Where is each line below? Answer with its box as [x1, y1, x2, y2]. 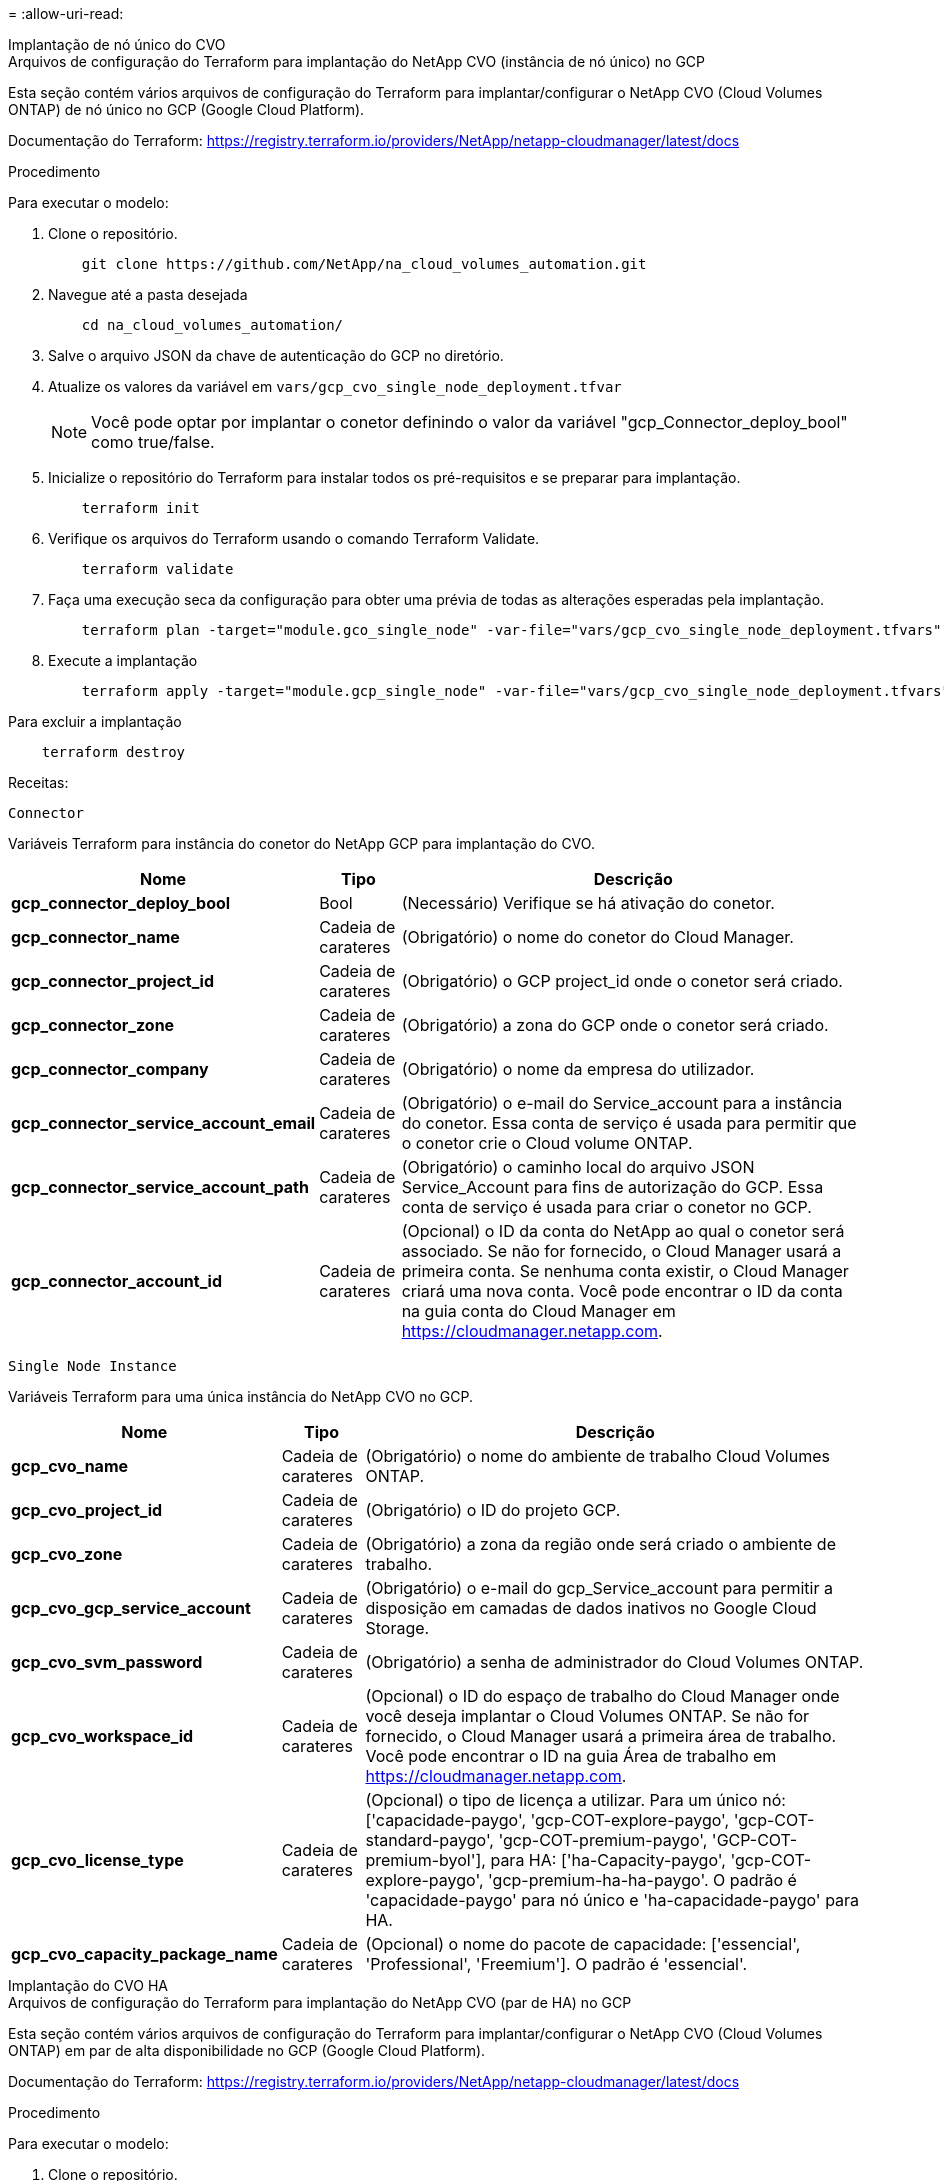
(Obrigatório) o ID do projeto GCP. [365, 1500, 621, 1520]
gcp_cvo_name [11, 1456, 129, 1476]
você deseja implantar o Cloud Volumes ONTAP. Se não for [365, 1706, 809, 1726]
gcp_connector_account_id [11, 1271, 222, 1291]
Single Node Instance [8, 1358, 177, 1374]
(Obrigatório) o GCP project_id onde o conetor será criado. [401, 971, 843, 991]
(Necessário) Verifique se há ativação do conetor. [401, 893, 775, 913]
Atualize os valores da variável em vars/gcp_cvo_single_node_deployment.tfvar [48, 378, 622, 395]
